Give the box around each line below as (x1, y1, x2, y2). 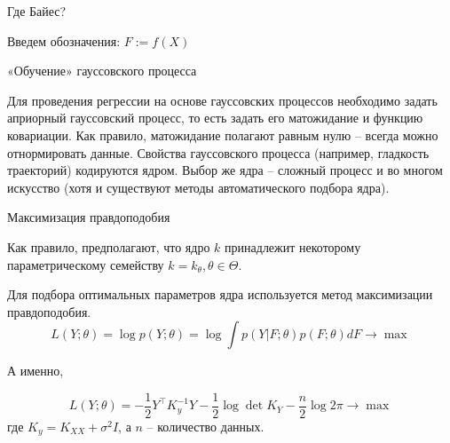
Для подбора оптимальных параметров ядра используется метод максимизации (7, 285, 433, 304)
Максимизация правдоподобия (7, 208, 170, 226)
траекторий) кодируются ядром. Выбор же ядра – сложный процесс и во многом (7, 161, 443, 179)
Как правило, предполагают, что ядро (7, 237, 210, 256)
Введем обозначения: (7, 31, 121, 50)
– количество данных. (146, 416, 264, 435)
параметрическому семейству (7, 255, 164, 273)
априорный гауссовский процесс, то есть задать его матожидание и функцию (7, 108, 423, 127)
